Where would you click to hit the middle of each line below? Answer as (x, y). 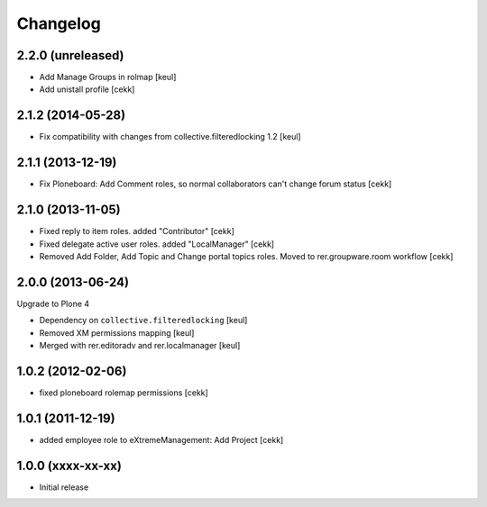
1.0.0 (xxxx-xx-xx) (69, 465)
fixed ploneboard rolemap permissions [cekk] (124, 393)
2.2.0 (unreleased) (71, 55)
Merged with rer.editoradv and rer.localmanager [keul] (140, 346)
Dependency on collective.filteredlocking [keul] (143, 321)
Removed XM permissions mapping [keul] (117, 332)
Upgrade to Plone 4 (53, 303)
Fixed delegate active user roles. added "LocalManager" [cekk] (157, 244)
